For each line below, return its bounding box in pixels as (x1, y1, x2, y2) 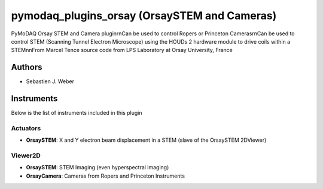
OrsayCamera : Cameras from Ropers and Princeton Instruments (26, 172, 185, 179)
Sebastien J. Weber (26, 78, 75, 85)
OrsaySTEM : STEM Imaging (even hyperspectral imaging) (26, 164, 169, 171)
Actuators (11, 124, 41, 132)
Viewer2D (11, 151, 41, 160)
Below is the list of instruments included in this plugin (11, 109, 143, 117)
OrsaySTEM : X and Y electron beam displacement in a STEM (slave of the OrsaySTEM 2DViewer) (26, 136, 267, 144)
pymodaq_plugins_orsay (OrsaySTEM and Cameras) (11, 9, 277, 22)
